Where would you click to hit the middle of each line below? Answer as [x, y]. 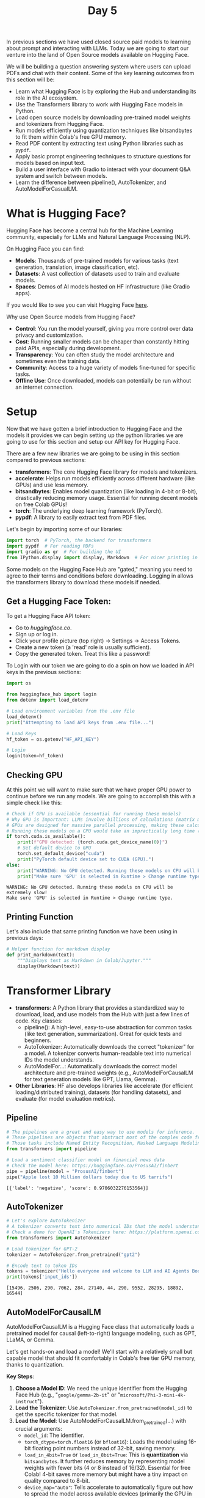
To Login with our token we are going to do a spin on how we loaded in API [100, 666]
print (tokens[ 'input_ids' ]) [42, 1277]
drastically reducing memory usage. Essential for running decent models [106, 498]
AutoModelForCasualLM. [46, 189]
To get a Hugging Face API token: [49, 616]
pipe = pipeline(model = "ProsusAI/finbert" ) [65, 1171]
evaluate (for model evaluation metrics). [65, 1098]
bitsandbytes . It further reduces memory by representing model [104, 1461]
